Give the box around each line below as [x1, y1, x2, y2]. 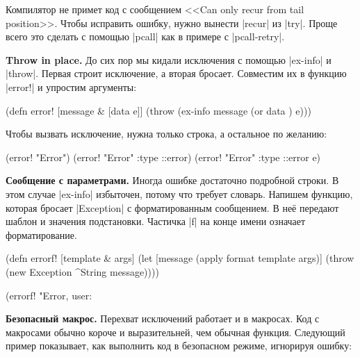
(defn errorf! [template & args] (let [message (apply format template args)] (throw [6, 251, 354, 265]
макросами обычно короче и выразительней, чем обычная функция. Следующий [6, 324, 345, 339]
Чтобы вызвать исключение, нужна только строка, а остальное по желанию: [6, 126, 327, 141]
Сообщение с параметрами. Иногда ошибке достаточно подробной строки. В [6, 173, 339, 188]
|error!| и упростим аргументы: [6, 79, 137, 94]
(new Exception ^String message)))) [6, 264, 159, 279]
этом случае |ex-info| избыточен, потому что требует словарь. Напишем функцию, [6, 186, 353, 201]
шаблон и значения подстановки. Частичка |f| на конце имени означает [6, 214, 306, 229]
